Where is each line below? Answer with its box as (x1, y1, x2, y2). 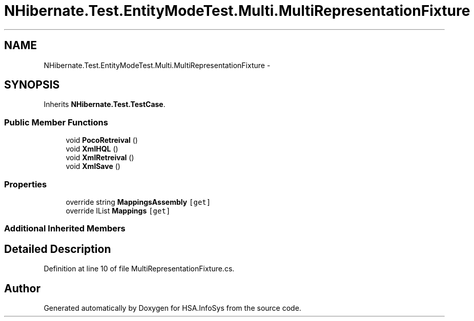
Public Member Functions (4, 117, 108, 127)
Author (4, 282, 40, 295)
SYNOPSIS (4, 78, 60, 92)
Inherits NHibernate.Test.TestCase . (44, 100, 166, 109)
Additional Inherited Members (4, 223, 126, 234)
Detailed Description (4, 242, 111, 255)
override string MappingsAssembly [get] (66, 197, 211, 206)
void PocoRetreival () (66, 136, 138, 145)
